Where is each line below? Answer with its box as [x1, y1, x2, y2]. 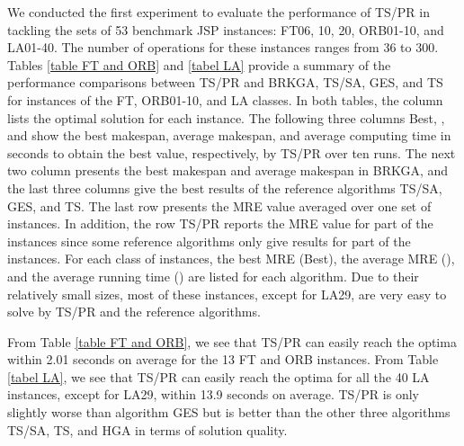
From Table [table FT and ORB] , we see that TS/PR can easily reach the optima [7, 332, 457, 351]
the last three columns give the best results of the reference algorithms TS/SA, [7, 178, 442, 197]
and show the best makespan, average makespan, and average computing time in [7, 126, 451, 145]
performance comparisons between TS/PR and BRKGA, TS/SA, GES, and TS [7, 73, 443, 92]
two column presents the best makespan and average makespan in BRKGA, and [7, 161, 449, 180]
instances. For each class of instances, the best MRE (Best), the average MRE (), [7, 249, 455, 268]
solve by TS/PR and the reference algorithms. [7, 302, 261, 321]
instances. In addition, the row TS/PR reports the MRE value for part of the [7, 214, 433, 233]
